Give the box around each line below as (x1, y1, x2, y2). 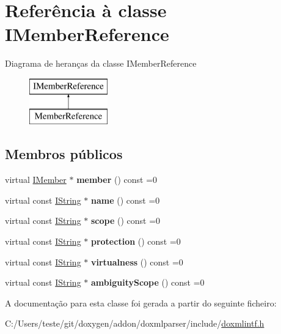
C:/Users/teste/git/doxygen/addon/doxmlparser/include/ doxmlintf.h (5, 317, 265, 330)
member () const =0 (76, 173, 158, 186)
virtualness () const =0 (90, 255, 183, 268)
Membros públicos (5, 144, 123, 163)
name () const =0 (90, 193, 160, 206)
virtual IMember (5, 173, 67, 186)
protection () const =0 (90, 235, 181, 248)
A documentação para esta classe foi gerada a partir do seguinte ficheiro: (5, 296, 277, 309)
